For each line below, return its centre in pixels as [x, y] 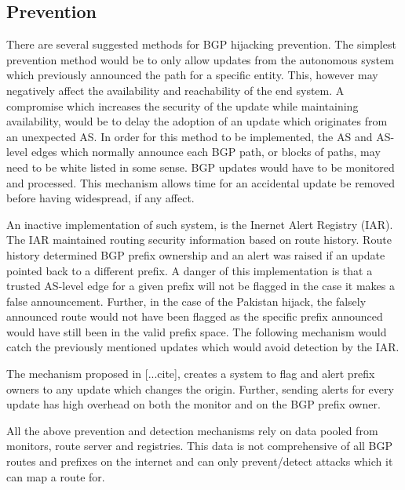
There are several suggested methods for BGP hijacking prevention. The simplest [201, 44]
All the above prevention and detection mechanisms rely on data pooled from [192, 430]
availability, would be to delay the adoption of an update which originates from [197, 121]
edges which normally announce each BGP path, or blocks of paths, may [206, 152]
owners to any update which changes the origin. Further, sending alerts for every [200, 388]
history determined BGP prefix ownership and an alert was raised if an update [196, 254]
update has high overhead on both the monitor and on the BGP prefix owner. [193, 404]
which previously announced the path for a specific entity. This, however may [192, 75]
